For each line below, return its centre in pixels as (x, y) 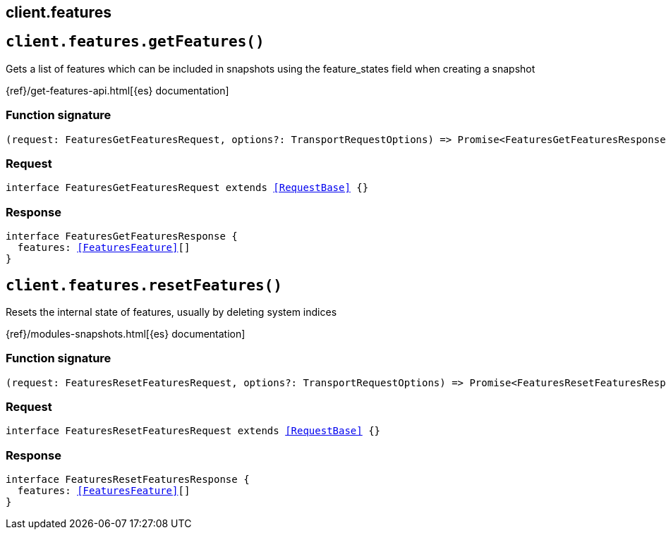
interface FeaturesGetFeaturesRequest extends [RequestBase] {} (187, 188)
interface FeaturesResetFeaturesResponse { (128, 480)
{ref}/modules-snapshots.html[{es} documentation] (126, 333)
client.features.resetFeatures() (144, 285)
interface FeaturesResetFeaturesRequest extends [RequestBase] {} (193, 431)
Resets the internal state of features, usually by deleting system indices (171, 312)
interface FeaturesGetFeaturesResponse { (122, 236)
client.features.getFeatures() (135, 42)
